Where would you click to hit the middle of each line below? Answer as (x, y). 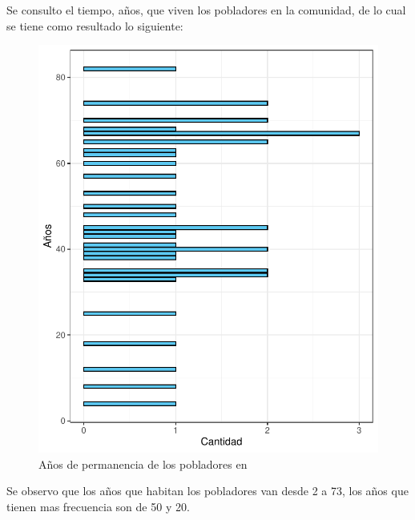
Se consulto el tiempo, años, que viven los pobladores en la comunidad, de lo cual (206, 10)
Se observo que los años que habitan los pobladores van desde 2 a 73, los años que (207, 491)
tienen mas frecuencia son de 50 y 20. (98, 506)
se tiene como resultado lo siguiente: (95, 25)
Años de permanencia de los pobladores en (143, 464)
